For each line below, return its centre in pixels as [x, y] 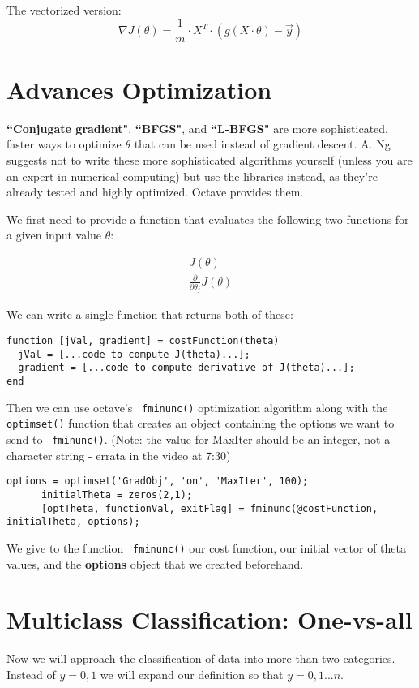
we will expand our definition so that [192, 674]
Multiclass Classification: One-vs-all [209, 619]
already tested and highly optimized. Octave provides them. [155, 192]
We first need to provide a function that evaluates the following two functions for [208, 219]
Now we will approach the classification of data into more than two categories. [201, 658]
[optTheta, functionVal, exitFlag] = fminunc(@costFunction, [209, 508]
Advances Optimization [139, 89]
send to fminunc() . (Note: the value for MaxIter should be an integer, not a [199, 439]
